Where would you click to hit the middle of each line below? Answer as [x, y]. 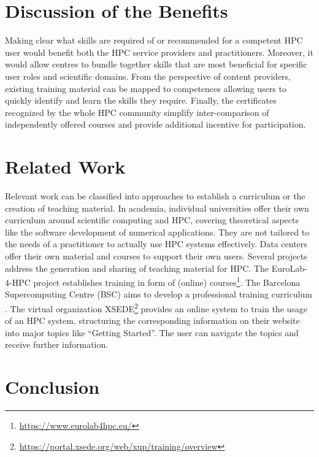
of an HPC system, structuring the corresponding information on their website [152, 321]
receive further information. [57, 344]
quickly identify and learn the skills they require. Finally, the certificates [141, 100]
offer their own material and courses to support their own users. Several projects [156, 255]
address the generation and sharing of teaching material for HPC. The [137, 268]
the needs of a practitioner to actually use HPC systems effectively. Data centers [156, 244]
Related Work [65, 167]
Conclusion [52, 387]
